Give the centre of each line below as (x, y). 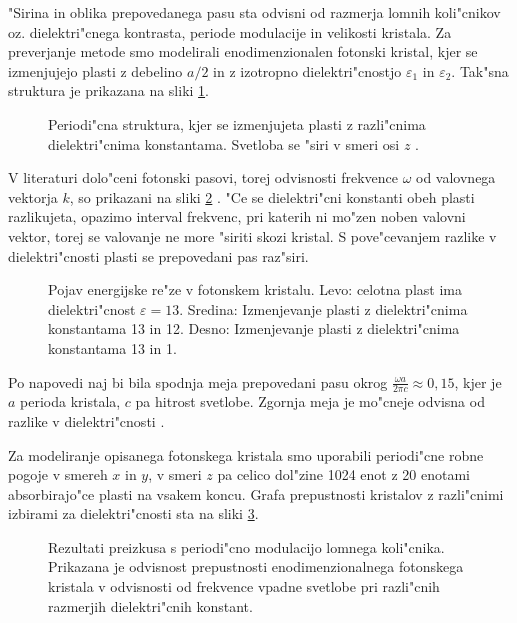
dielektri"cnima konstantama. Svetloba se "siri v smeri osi (224, 143)
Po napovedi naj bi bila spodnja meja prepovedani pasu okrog (198, 381)
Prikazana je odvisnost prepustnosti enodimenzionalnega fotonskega (256, 566)
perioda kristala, (70, 401)
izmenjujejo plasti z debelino (95, 70)
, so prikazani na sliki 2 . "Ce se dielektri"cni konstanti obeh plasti (272, 196)
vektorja (33, 196)
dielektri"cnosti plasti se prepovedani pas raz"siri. (158, 255)
